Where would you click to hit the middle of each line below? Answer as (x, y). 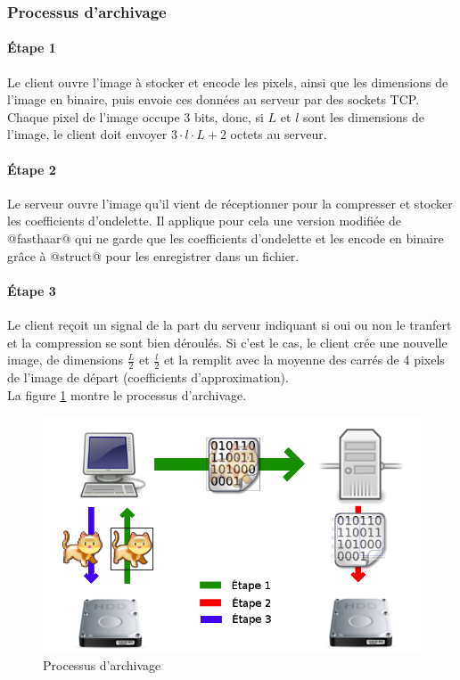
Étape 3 (32, 290)
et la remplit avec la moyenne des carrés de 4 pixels (304, 360)
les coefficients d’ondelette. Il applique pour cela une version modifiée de (205, 221)
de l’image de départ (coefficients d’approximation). (148, 377)
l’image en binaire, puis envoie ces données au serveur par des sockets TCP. (214, 99)
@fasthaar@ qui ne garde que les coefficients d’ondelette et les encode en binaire (226, 238)
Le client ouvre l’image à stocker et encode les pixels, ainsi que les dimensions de (228, 82)
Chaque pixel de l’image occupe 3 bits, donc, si (136, 116)
